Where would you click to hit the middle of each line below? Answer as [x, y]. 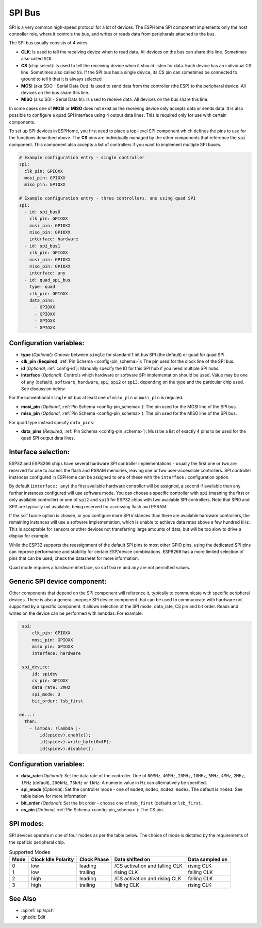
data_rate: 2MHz [51, 687]
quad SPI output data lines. [48, 438]
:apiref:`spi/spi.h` [38, 910]
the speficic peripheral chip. [37, 842]
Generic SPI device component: [58, 581]
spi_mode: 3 [46, 694]
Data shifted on [132, 859]
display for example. [29, 536]
